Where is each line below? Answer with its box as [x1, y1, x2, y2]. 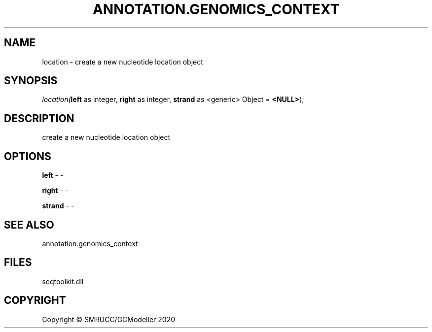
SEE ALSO [4, 218, 54, 231]
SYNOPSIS [4, 74, 58, 87]
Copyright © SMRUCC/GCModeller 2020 [42, 315, 175, 324]
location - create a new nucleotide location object [42, 57, 203, 66]
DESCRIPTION [4, 112, 74, 125]
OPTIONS [4, 150, 51, 163]
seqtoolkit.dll [42, 277, 84, 286]
